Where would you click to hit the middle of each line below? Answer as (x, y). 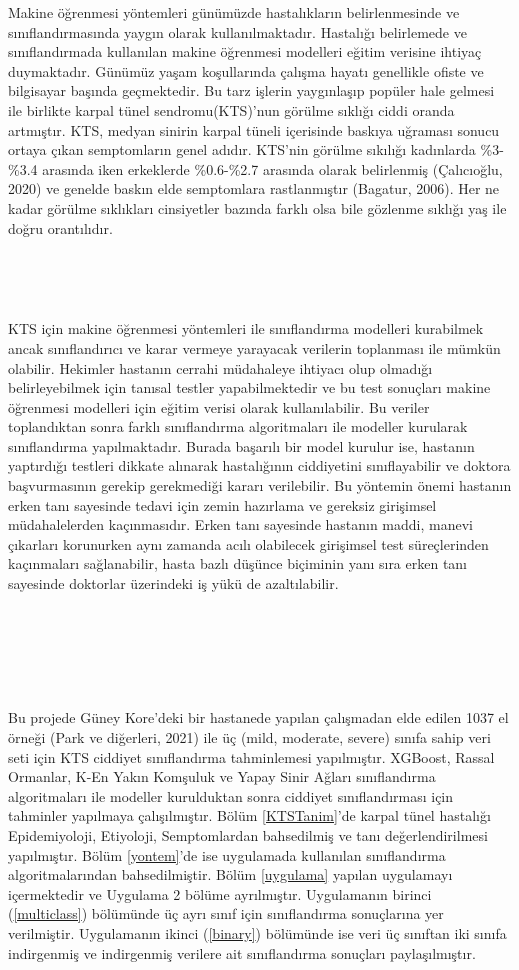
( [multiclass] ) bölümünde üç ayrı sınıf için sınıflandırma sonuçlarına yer (226, 913)
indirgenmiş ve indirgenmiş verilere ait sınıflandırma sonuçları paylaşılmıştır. (242, 952)
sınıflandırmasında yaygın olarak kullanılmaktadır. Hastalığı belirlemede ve (237, 31)
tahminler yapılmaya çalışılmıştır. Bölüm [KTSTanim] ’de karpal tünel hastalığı (249, 815)
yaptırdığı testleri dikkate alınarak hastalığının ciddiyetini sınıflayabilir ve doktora (259, 465)
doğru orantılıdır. (60, 227)
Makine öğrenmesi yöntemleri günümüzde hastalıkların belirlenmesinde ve (234, 12)
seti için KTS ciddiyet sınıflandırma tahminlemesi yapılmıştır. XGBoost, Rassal (251, 756)
